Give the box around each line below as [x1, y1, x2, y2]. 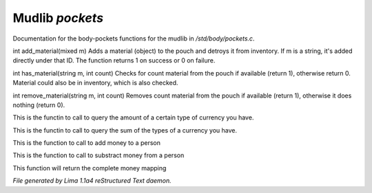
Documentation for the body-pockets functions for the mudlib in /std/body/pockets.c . [12, 34, 255, 43]
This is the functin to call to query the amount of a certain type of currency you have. [12, 113, 254, 122]
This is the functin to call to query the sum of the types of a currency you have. [12, 126, 238, 134]
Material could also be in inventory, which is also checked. [12, 79, 178, 87]
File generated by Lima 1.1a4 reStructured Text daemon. [12, 177, 172, 185]
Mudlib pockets [12, 10, 103, 25]
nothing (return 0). [12, 100, 65, 109]
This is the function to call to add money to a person [12, 139, 161, 147]
